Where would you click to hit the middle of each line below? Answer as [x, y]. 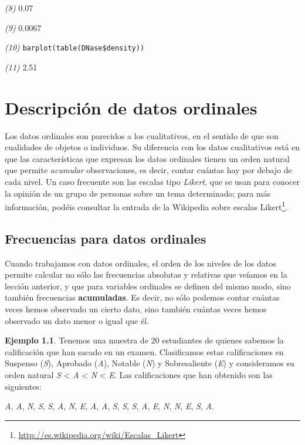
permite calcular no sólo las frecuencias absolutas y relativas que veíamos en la [146, 274]
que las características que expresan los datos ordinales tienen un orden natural [147, 158]
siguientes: [23, 386]
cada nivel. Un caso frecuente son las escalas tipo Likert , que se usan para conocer [152, 181]
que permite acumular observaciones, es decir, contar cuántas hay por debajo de [148, 170]
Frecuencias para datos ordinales [106, 238]
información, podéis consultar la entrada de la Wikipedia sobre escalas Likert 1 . [146, 206]
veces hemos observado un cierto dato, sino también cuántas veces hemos [136, 309]
